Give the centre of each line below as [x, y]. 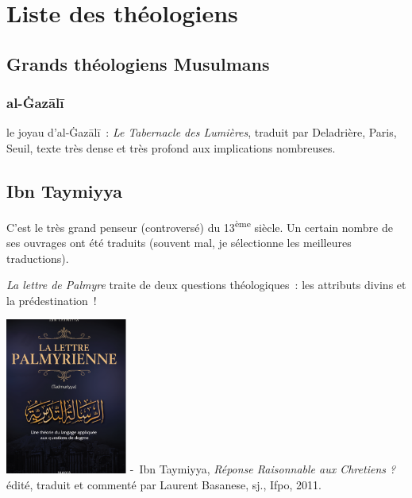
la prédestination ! [52, 300]
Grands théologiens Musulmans [138, 63]
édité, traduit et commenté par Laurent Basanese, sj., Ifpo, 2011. [164, 484]
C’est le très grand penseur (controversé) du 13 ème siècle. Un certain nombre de [200, 226]
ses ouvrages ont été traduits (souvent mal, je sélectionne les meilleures [179, 243]
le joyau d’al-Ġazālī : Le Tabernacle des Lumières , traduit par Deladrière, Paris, [202, 132]
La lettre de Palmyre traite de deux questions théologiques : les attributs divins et [206, 285]
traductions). [38, 258]
